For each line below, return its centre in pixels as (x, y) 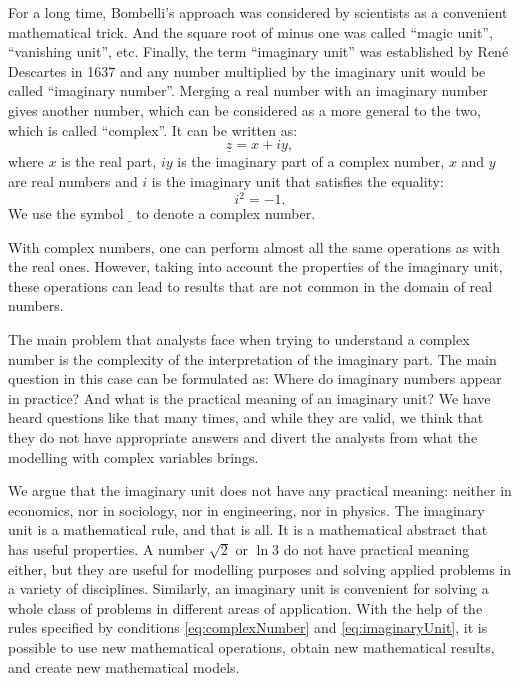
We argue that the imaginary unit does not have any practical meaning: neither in (260, 490)
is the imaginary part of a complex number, (311, 161)
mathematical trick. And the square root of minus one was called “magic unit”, (250, 31)
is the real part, (109, 161)
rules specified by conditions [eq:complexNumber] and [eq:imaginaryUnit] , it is (248, 627)
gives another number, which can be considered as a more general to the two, (244, 109)
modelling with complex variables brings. (133, 456)
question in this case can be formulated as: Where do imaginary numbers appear (255, 378)
